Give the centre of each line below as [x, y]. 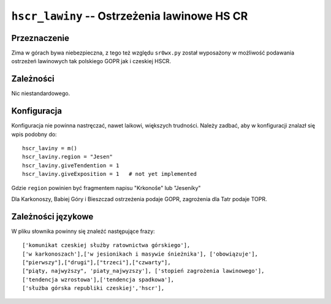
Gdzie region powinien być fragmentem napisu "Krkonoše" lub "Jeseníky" [106, 188]
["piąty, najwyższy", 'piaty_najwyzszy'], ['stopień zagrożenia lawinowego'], [143, 271]
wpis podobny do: [34, 134]
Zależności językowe [52, 217]
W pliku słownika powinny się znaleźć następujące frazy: [83, 231]
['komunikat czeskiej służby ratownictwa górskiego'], [106, 245]
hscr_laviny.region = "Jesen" [68, 157]
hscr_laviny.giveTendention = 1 [71, 165]
